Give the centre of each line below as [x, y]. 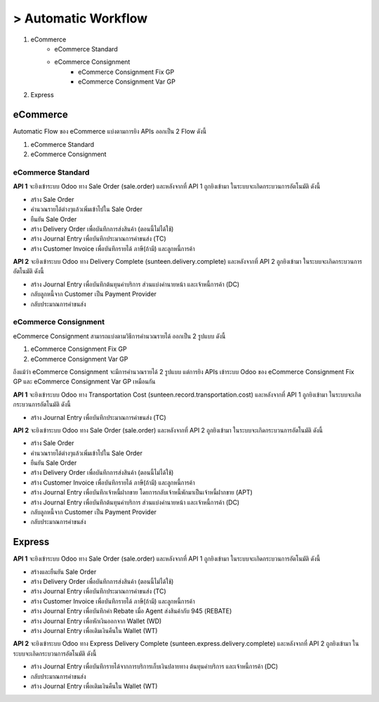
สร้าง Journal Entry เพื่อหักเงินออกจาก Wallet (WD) [96, 621]
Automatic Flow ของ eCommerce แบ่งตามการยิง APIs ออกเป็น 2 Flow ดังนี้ [110, 132]
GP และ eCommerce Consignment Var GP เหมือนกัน [84, 382]
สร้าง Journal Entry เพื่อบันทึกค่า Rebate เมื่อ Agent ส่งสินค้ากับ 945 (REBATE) [131, 611]
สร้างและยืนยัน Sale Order [64, 572]
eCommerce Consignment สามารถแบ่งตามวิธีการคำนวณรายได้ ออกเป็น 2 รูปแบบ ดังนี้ [119, 336]
